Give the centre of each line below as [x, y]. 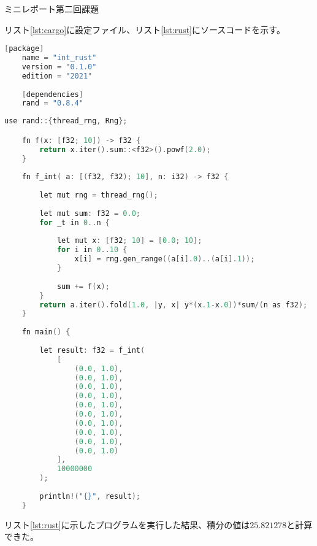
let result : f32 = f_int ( [92, 350]
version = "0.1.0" [59, 67]
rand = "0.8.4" [52, 103]
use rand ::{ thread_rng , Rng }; [66, 121]
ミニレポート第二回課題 [52, 9]
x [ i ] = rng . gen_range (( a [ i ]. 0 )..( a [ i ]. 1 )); [165, 259]
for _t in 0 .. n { [74, 222]
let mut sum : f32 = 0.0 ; [90, 213]
